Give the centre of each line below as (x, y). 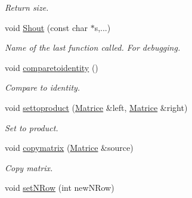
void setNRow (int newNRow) (60, 188)
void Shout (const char (46, 27)
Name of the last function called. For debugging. (93, 47)
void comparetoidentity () (52, 67)
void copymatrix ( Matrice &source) (69, 148)
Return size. (27, 7)
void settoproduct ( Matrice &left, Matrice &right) (96, 107)
